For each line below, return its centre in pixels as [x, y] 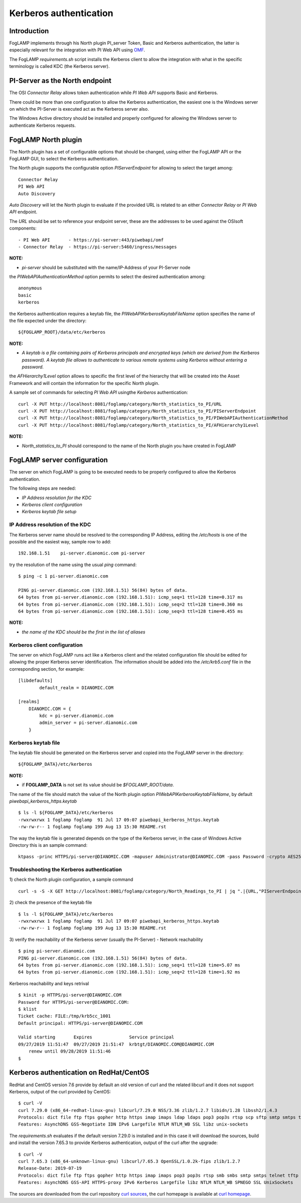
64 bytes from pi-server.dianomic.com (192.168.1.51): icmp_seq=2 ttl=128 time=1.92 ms [129, 972]
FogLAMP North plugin [46, 140]
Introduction [29, 31]
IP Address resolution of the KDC [50, 525]
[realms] [29, 702]
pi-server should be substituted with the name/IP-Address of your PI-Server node [106, 267]
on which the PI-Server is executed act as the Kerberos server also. [79, 109]
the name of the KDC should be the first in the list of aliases [84, 632]
